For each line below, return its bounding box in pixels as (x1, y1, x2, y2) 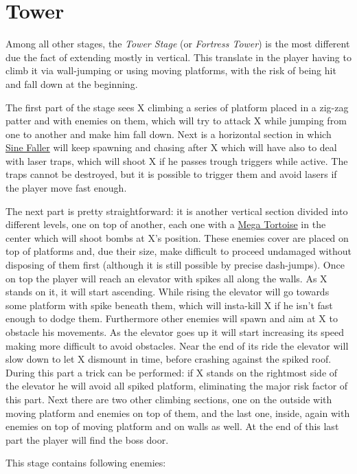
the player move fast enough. (5, 181, 127, 195)
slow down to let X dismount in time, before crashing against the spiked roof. (5, 352, 332, 366)
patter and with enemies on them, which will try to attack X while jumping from (5, 113, 347, 128)
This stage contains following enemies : (5, 455, 166, 470)
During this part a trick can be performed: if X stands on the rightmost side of (5, 365, 338, 379)
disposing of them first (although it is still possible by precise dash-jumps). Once (5, 258, 345, 272)
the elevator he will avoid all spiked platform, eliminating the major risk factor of (5, 379, 348, 393)
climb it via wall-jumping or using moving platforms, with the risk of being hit (5, 63, 336, 78)
